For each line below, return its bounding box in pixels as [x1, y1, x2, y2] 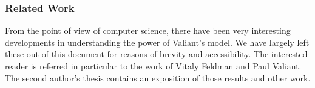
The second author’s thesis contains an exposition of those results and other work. [5, 71, 311, 84]
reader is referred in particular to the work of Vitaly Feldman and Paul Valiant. [5, 60, 302, 72]
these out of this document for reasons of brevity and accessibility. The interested [5, 48, 308, 60]
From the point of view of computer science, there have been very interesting [5, 24, 291, 37]
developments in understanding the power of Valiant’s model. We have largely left [5, 36, 310, 48]
